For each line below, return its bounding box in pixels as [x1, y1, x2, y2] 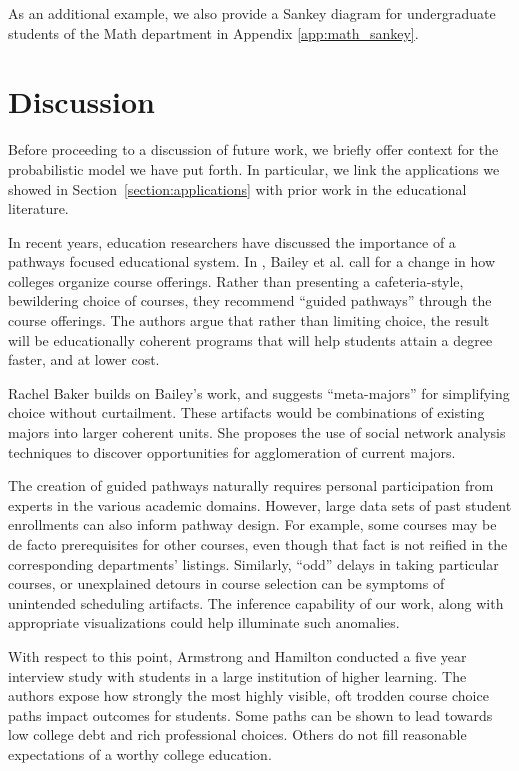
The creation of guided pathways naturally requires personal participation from [8, 475, 494, 496]
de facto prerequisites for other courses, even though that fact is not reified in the [8, 534, 508, 554]
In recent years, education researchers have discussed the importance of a [8, 231, 456, 252]
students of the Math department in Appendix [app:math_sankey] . [8, 22, 419, 43]
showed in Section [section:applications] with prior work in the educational [8, 178, 467, 199]
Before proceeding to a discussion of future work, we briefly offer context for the [8, 139, 499, 160]
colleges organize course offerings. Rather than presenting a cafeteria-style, [8, 270, 464, 291]
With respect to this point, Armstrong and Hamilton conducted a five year [8, 645, 467, 666]
